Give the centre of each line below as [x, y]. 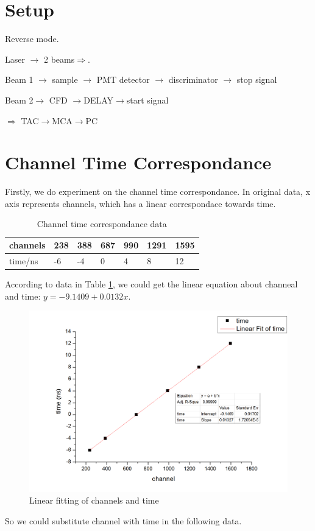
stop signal [257, 79]
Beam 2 [19, 100]
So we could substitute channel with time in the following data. [123, 521]
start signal [147, 100]
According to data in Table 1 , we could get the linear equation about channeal [151, 283]
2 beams [59, 59]
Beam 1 [19, 79]
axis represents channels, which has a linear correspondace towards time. [140, 203]
